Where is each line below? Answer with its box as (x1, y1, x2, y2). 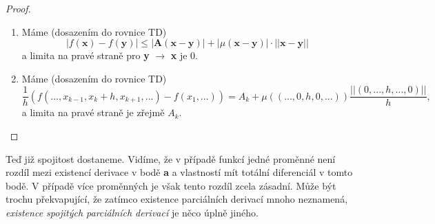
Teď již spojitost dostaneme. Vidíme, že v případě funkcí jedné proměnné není (6, 151, 336, 166)
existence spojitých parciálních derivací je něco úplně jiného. (6, 205, 259, 219)
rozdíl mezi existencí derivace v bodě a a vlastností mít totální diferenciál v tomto (6, 165, 353, 179)
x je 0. (170, 48, 198, 63)
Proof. (6, 1, 31, 15)
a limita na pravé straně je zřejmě (21, 105, 165, 120)
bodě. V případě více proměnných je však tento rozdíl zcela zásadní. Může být (6, 178, 336, 192)
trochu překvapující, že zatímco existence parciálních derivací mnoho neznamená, (6, 192, 348, 206)
